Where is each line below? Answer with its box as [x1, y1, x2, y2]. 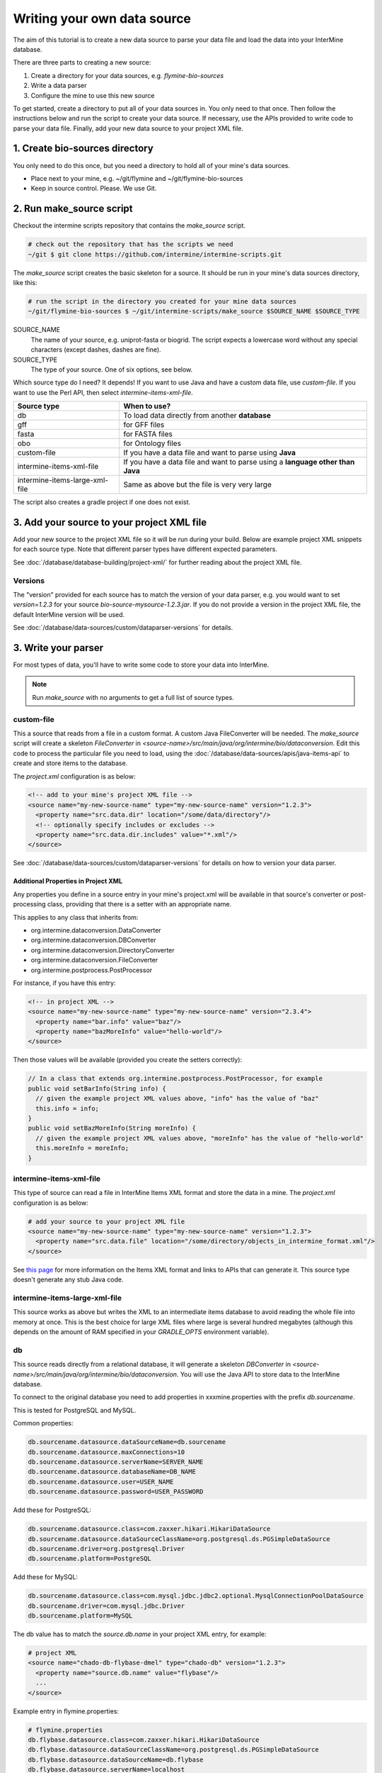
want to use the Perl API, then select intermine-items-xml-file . [13, 388, 194, 396]
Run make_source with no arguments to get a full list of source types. [32, 693, 235, 701]
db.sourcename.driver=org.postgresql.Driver [28, 1545, 185, 1552]
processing [13, 900, 46, 908]
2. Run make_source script [13, 203, 134, 215]
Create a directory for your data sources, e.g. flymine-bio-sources [30, 71, 224, 79]
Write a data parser [30, 82, 87, 90]
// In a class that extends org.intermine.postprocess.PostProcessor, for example [28, 1074, 323, 1083]
